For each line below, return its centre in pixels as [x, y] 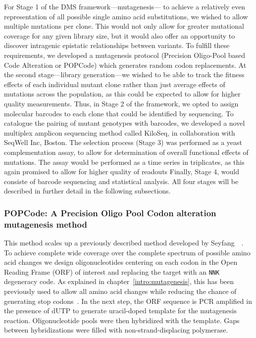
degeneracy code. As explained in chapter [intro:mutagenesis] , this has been [119, 281]
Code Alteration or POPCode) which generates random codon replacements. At [125, 65]
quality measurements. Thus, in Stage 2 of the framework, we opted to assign [121, 103]
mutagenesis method [46, 224]
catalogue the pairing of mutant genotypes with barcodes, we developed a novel [125, 123]
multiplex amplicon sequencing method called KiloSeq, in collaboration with [120, 132]
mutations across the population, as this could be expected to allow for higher [122, 94]
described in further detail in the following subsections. [87, 191]
